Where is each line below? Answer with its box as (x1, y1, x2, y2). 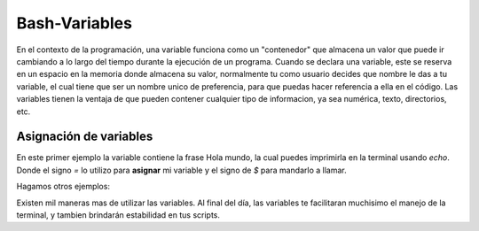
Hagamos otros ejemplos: (16, 181, 111, 192)
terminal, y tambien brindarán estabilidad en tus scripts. (16, 209, 221, 220)
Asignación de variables (16, 129, 153, 144)
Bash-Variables (16, 13, 133, 33)
